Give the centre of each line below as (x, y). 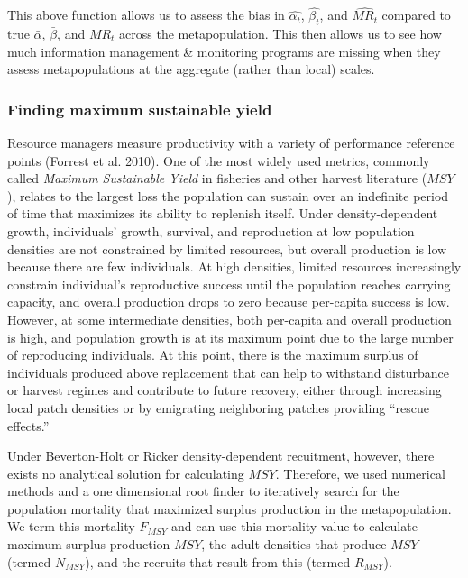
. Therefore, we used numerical (360, 473)
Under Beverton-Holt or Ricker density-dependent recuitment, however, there (221, 456)
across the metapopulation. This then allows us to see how (280, 34)
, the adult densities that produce (294, 544)
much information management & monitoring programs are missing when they (224, 51)
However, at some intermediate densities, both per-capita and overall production (229, 319)
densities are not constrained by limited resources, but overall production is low (227, 248)
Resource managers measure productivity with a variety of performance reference (231, 143)
